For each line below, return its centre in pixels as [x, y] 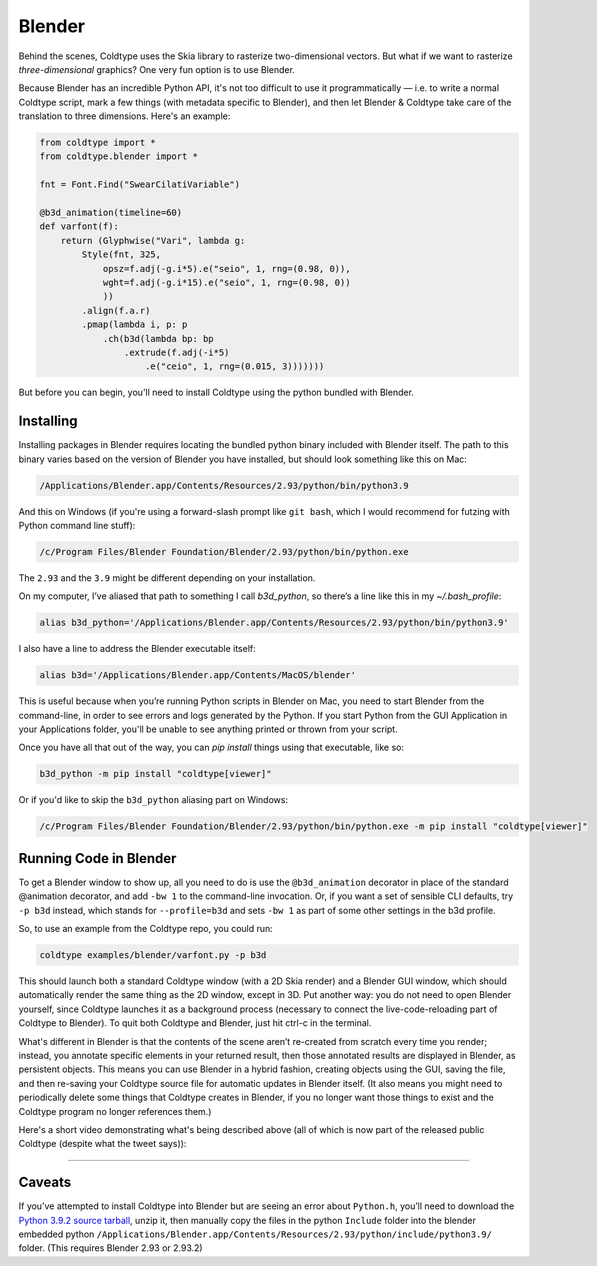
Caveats [45, 1182]
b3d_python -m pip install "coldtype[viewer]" [155, 774]
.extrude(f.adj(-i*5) [176, 352]
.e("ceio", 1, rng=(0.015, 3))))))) [235, 366]
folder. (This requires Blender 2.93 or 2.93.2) [111, 1248]
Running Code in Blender [97, 858]
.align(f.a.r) [116, 310]
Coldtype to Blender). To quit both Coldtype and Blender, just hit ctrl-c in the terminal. [195, 1023]
